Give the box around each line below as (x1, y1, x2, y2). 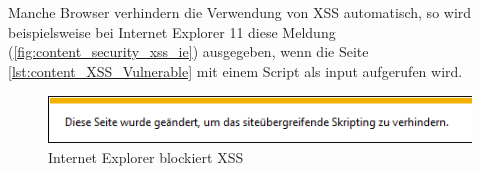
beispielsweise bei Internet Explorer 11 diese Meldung (8, 21, 336, 42)
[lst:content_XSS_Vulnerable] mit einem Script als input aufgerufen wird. (8, 60, 463, 81)
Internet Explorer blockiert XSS (48, 146, 244, 167)
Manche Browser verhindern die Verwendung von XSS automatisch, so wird (8, 2, 472, 22)
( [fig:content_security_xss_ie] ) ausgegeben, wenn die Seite (8, 41, 369, 62)
